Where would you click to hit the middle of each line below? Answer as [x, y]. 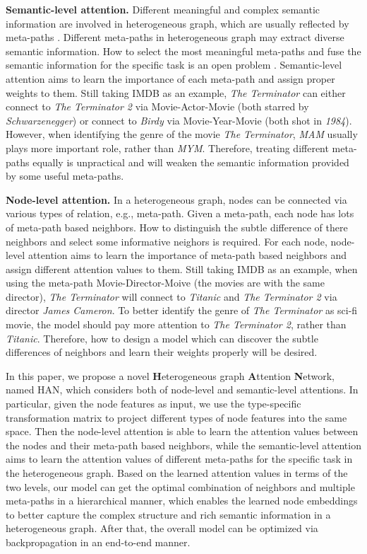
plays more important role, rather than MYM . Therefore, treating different [167, 148]
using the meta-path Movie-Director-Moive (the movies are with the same [165, 283]
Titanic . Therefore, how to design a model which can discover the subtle [162, 338]
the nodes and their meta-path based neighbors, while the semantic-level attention [183, 445]
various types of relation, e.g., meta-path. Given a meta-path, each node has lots [180, 213]
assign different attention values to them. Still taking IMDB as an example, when [182, 269]
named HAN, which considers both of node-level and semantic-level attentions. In [182, 389]
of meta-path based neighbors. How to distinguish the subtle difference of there [177, 227]
